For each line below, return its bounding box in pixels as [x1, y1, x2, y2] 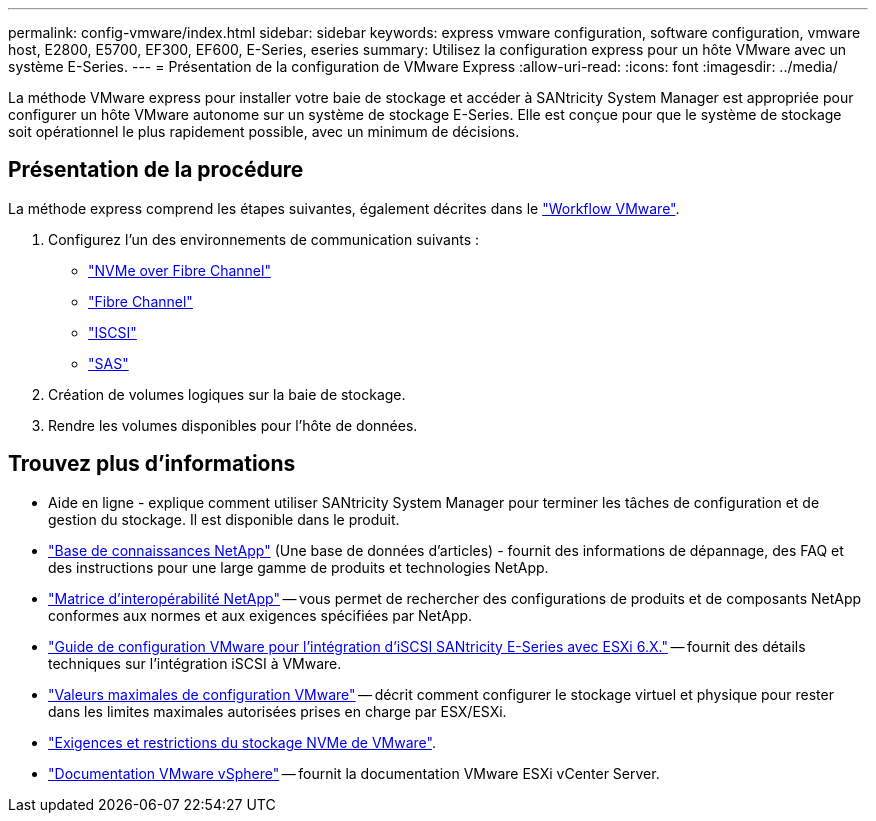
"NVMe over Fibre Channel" [88, 261, 271, 279]
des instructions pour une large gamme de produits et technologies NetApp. [48, 558, 549, 576]
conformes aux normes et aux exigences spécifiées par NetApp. [48, 606, 473, 624]
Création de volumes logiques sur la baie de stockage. [48, 385, 406, 403]
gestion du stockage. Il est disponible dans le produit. [48, 510, 400, 528]
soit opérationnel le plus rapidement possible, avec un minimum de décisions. [8, 123, 520, 140]
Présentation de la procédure [8, 157, 304, 183]
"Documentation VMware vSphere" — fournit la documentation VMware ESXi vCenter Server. [48, 764, 660, 782]
